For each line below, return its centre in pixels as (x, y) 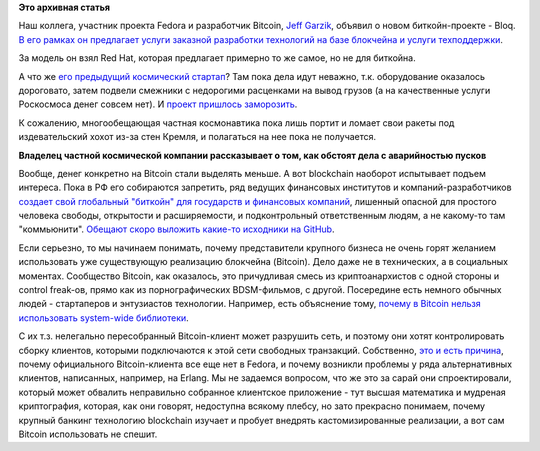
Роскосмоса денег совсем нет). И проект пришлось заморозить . (158, 104)
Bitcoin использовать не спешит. (88, 434)
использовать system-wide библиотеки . (103, 317)
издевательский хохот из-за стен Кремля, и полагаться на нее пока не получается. (197, 137)
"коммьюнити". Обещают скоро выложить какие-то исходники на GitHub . (176, 229)
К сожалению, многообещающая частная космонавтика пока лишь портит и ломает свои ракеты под (236, 122)
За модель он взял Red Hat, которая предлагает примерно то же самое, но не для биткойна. (217, 58)
